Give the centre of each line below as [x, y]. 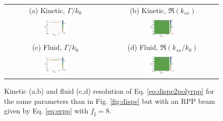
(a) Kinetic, [47, 10]
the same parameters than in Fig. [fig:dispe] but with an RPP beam [110, 101]
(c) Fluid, [47, 47]
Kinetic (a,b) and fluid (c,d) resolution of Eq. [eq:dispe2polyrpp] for [109, 91]
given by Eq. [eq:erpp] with [46, 111]
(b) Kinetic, [148, 10]
